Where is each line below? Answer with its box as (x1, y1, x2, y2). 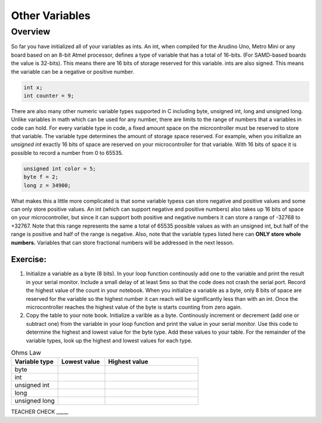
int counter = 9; (23, 92, 75, 99)
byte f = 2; (23, 173, 59, 181)
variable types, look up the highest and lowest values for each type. (26, 337, 193, 344)
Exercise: (11, 254, 47, 265)
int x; (23, 84, 43, 91)
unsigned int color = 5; (23, 165, 97, 172)
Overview (11, 26, 51, 37)
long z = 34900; (23, 182, 72, 189)
